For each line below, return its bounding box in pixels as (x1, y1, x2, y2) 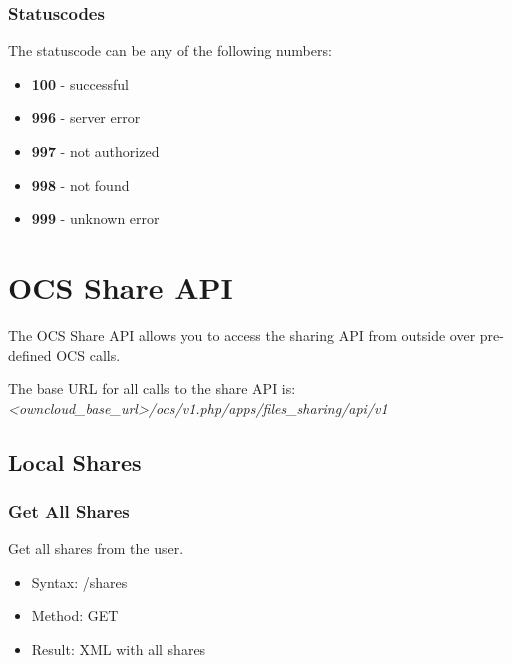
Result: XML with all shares (31, 639, 206, 660)
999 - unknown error (31, 208, 160, 229)
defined (8, 344, 52, 365)
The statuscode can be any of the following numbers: (8, 40, 332, 61)
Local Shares (8, 446, 142, 477)
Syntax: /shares (31, 571, 128, 592)
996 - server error (31, 107, 141, 128)
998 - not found (31, 174, 130, 195)
